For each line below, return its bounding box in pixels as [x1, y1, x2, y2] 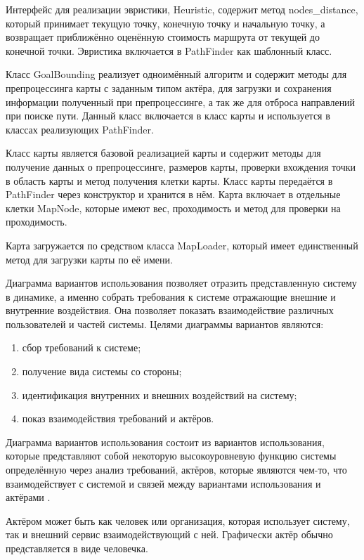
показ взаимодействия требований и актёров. [22, 411, 214, 426]
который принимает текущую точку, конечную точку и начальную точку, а [6, 15, 325, 30]
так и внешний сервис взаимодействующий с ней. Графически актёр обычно [6, 527, 333, 542]
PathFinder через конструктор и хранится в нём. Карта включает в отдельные [6, 187, 341, 202]
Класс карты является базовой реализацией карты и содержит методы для [6, 145, 321, 160]
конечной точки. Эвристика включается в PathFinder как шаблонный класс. [6, 43, 332, 58]
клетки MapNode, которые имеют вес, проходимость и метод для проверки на [6, 200, 341, 215]
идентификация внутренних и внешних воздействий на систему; [22, 387, 297, 402]
